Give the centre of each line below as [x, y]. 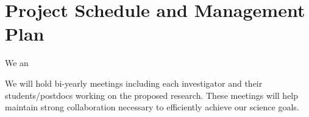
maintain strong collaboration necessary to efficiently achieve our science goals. [152, 107]
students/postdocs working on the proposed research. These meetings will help [152, 95]
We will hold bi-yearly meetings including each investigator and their [134, 83]
